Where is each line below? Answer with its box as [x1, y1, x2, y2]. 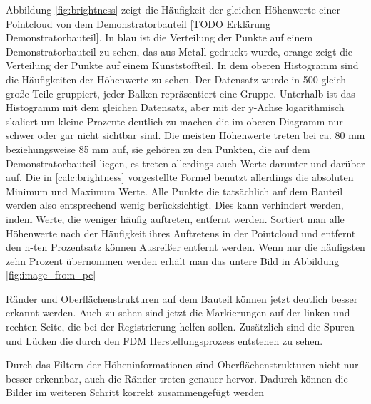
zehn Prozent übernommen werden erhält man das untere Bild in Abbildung [6, 253, 340, 268]
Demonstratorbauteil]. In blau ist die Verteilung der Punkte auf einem [6, 30, 313, 45]
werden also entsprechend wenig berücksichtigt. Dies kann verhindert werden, [6, 197, 344, 212]
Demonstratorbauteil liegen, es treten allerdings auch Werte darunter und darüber [6, 155, 365, 170]
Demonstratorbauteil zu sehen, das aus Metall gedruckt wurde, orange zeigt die [6, 43, 353, 58]
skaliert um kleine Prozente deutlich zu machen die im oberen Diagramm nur [6, 113, 343, 128]
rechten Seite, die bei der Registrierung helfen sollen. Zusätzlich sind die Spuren [6, 319, 355, 334]
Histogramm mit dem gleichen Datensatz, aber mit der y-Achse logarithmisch [6, 100, 345, 115]
